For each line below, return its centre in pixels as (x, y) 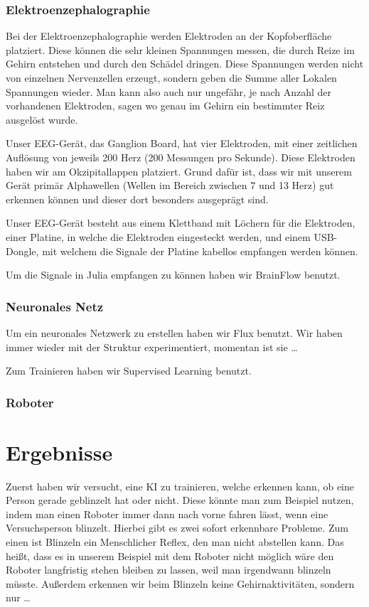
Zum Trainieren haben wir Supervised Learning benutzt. (129, 371)
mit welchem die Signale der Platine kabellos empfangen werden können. (200, 251)
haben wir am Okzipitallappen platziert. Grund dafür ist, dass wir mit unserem (179, 171)
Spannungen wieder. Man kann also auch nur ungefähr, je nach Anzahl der (169, 91)
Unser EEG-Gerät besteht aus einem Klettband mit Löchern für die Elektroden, (181, 223)
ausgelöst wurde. (42, 119)
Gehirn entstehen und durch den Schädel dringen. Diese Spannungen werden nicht (185, 64)
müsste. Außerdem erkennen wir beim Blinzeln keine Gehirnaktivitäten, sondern (180, 583)
